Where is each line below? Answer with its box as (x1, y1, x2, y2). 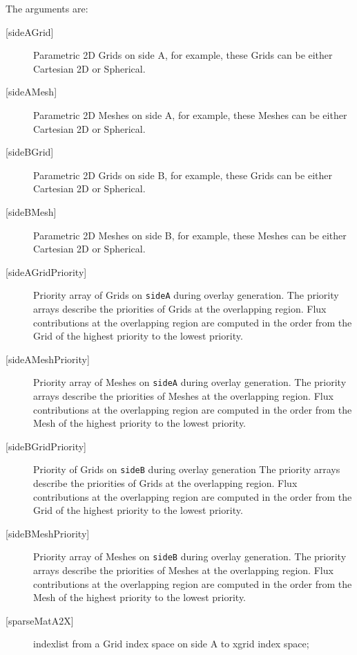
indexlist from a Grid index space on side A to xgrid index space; (33, 636, 309, 651)
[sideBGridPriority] (6, 439, 86, 453)
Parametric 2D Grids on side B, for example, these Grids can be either (33, 167, 332, 182)
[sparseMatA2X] (6, 613, 74, 627)
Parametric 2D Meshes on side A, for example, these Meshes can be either (33, 107, 347, 122)
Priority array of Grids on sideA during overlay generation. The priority (33, 288, 339, 302)
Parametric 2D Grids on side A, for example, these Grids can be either (33, 48, 333, 62)
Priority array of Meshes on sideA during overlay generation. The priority (33, 375, 347, 389)
